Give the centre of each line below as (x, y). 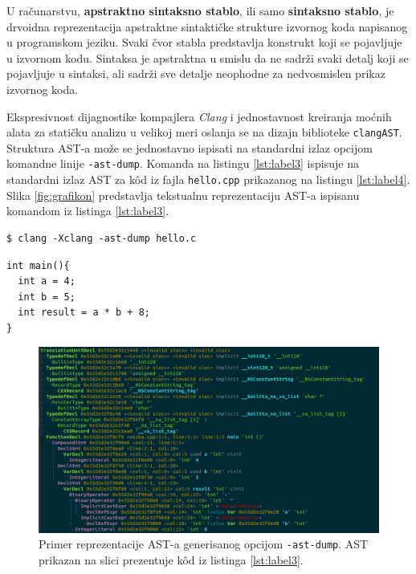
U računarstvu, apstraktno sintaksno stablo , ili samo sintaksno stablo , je (200, 10)
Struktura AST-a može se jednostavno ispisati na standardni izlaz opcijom (190, 147)
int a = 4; (47, 281)
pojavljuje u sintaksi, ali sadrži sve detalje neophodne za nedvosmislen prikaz (196, 73)
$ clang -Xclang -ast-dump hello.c (102, 238)
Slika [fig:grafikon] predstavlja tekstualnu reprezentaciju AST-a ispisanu (183, 195)
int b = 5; (47, 297)
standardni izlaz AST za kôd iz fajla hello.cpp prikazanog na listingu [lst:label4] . (208, 179)
